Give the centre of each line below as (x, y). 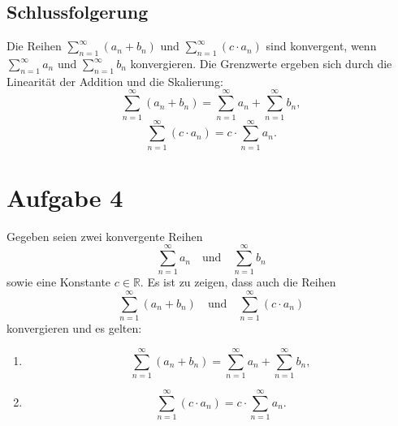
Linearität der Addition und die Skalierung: (115, 81)
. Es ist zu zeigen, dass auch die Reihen (238, 282)
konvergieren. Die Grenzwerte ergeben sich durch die (261, 63)
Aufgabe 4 (65, 197)
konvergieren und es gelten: (74, 328)
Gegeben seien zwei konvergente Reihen (105, 236)
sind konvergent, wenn (321, 46)
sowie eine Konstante (59, 282)
